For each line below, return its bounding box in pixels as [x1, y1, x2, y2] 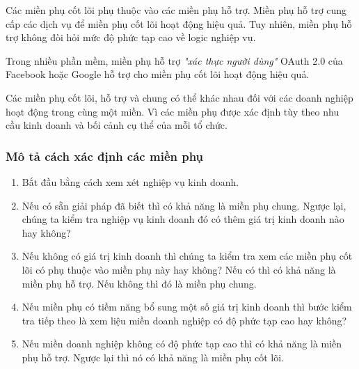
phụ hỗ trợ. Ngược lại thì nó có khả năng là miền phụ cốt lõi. [22, 350, 284, 364]
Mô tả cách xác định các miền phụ [6, 147, 204, 164]
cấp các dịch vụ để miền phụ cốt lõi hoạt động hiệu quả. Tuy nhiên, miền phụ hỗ [6, 16, 352, 31]
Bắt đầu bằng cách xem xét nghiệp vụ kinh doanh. [22, 174, 239, 189]
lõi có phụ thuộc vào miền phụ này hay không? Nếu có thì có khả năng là [22, 262, 336, 276]
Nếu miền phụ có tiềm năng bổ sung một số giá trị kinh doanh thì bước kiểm [22, 299, 352, 314]
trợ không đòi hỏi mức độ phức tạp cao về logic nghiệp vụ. [6, 30, 256, 45]
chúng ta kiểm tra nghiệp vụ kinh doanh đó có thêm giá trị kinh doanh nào [22, 212, 344, 226]
